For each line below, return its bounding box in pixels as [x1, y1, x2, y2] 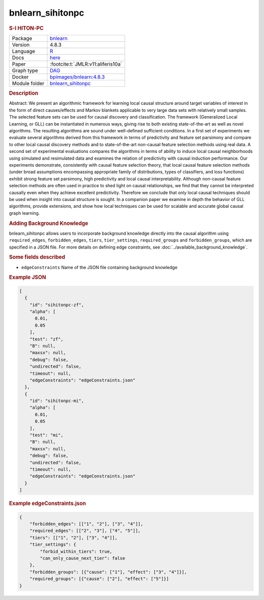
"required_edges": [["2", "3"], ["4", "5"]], [29, 528, 141, 534]
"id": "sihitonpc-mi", [29, 398, 84, 404]
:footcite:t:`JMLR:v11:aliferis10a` [49, 60, 122, 67]
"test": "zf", [29, 336, 64, 342]
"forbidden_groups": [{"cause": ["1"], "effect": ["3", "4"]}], [29, 569, 187, 575]
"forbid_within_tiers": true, [40, 549, 112, 554]
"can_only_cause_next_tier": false [40, 555, 126, 561]
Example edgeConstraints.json [9, 500, 86, 507]
